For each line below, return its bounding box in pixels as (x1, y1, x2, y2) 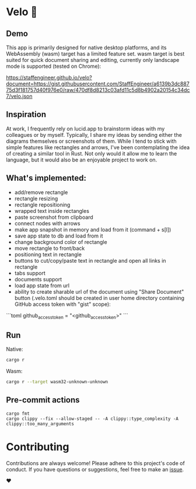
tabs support (14, 269, 45, 277)
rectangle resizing (14, 195, 58, 202)
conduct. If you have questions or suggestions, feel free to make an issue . (6, 466, 184, 473)
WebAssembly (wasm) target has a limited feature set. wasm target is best (6, 50, 185, 57)
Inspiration (6, 109, 47, 119)
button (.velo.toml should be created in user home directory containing (14, 294, 185, 301)
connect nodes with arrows (14, 219, 80, 227)
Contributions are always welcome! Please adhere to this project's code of (6, 459, 185, 467)
